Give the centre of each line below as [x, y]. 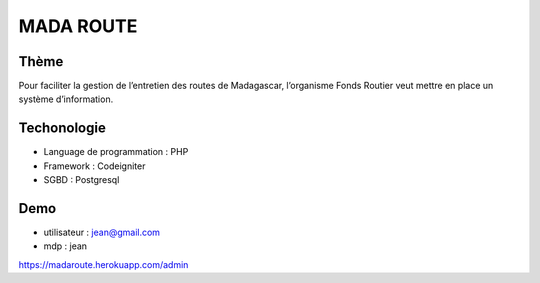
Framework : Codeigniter [94, 166]
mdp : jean [65, 246]
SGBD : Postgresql [81, 180]
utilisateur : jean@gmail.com [101, 232]
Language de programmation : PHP [116, 152]
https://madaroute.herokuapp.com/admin [103, 264]
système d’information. [66, 99]
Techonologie [62, 128]
